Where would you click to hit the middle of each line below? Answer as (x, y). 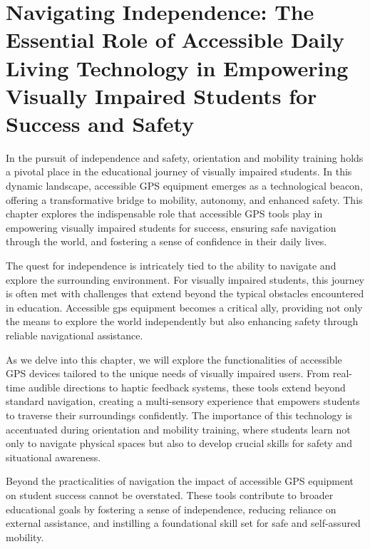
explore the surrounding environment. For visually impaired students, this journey (185, 279)
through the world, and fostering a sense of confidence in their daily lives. (166, 241)
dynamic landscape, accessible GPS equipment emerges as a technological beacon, (184, 186)
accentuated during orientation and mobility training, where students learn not (178, 429)
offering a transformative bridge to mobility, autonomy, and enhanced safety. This (184, 199)
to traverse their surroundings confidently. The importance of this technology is (179, 415)
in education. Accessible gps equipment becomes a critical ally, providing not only (184, 307)
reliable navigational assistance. (74, 335)
